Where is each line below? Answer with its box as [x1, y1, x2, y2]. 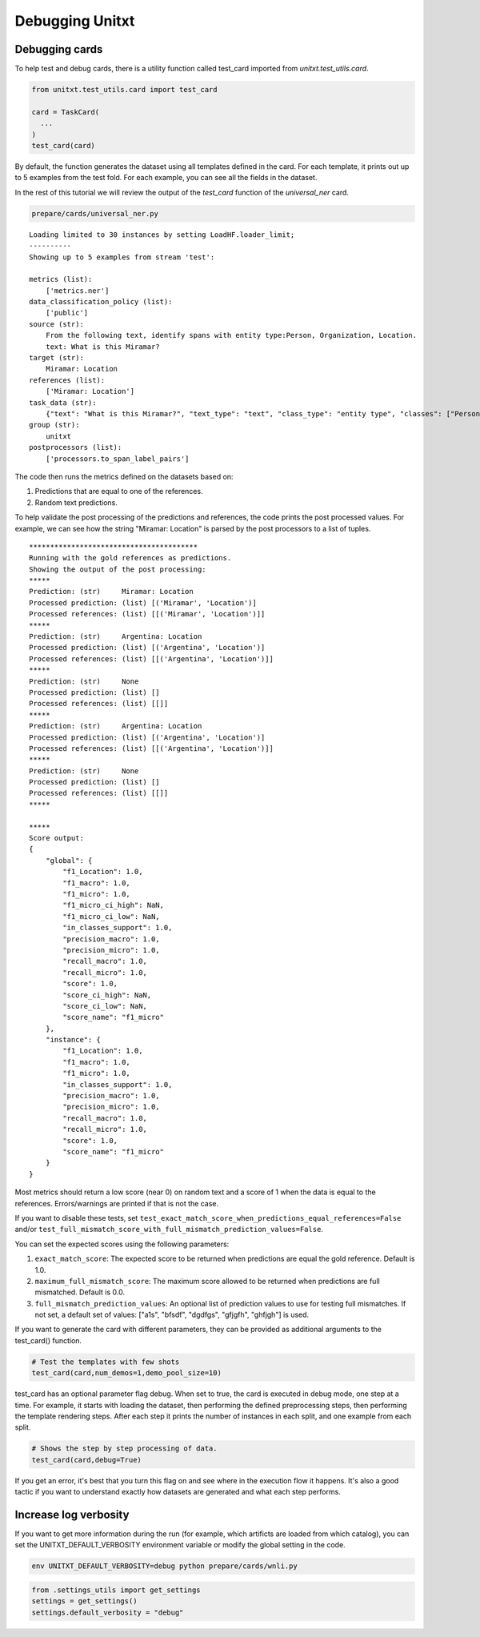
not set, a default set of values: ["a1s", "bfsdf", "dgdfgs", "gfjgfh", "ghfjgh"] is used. [34, 1310, 310, 1320]
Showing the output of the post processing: [29, 564, 207, 574]
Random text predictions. [34, 497, 118, 508]
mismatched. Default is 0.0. [34, 1287, 126, 1297]
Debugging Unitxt [14, 12, 135, 30]
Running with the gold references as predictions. [29, 553, 232, 563]
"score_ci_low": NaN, [62, 1001, 148, 1010]
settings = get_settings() [31, 1597, 138, 1606]
